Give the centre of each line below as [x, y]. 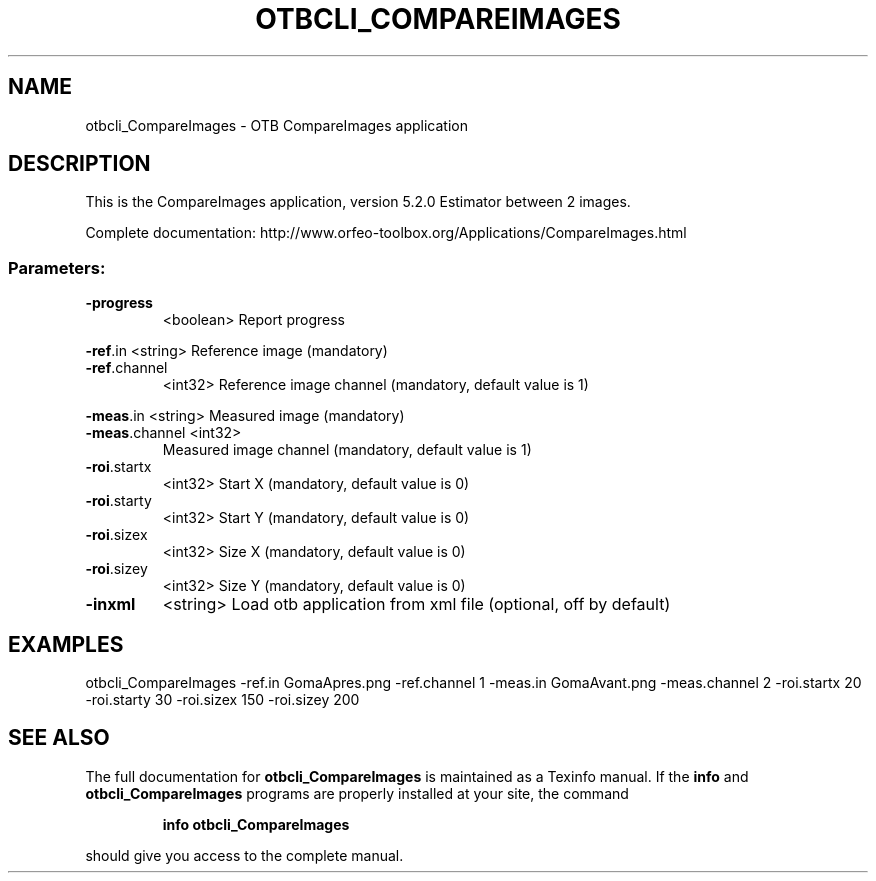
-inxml [110, 604]
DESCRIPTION [79, 164]
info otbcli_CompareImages [256, 824]
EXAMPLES [66, 644]
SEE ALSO [59, 738]
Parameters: [57, 267]
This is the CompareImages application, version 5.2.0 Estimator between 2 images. [358, 202]
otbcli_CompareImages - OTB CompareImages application [276, 125]
